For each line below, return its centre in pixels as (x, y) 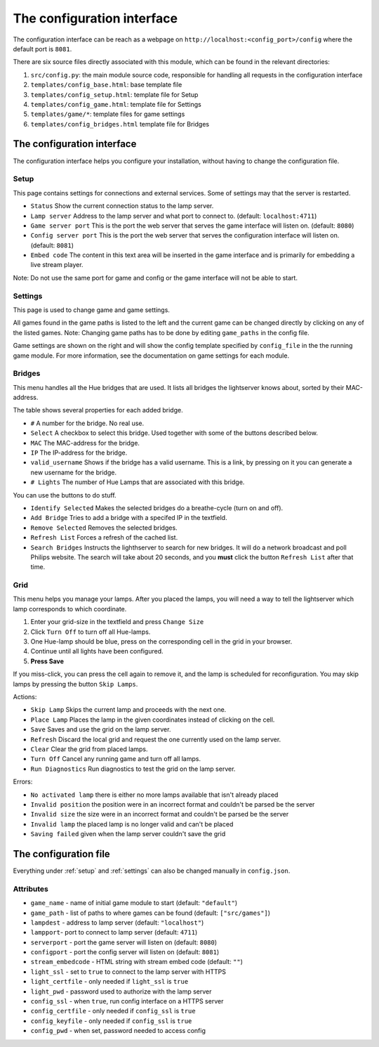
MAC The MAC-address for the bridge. (85, 443)
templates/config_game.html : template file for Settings (116, 104)
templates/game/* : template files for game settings (108, 114)
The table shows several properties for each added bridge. (98, 410)
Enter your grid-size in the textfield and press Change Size (117, 622)
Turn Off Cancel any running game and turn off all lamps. (116, 759)
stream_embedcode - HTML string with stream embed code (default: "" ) (137, 962)
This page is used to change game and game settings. (91, 310)
